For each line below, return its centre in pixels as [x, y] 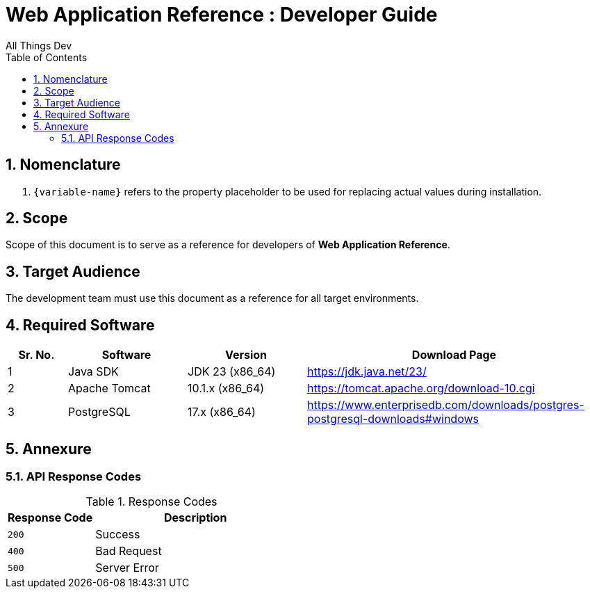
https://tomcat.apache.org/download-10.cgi [421, 388]
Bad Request [129, 551]
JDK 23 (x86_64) [232, 372]
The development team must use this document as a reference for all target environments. [212, 298]
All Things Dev [39, 45]
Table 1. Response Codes [151, 502]
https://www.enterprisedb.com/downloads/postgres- [446, 405]
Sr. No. [36, 355]
